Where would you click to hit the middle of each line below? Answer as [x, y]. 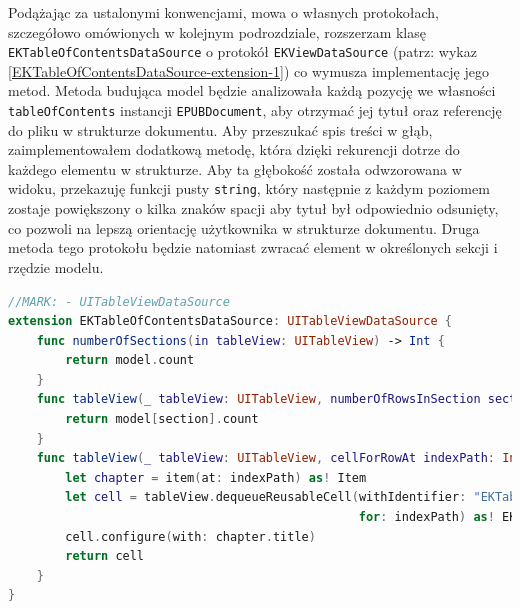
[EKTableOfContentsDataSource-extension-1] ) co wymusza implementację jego [248, 70]
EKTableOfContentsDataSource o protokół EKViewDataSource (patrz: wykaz [242, 51]
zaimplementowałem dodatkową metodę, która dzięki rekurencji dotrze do [234, 149]
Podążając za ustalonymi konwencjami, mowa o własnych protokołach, [223, 12]
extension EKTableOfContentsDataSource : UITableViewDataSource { [230, 321]
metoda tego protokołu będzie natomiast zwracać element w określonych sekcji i [253, 247]
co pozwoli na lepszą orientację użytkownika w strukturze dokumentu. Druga [244, 227]
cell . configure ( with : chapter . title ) [190, 536]
